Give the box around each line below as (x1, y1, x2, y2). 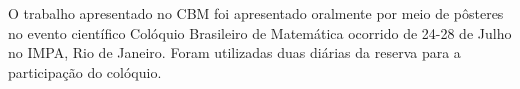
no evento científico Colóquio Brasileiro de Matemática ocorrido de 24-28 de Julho (8, 22, 512, 43)
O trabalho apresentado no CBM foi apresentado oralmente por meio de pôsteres (8, 3, 504, 23)
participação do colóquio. (8, 61, 162, 82)
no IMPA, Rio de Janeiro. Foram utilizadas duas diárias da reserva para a (8, 42, 461, 63)
